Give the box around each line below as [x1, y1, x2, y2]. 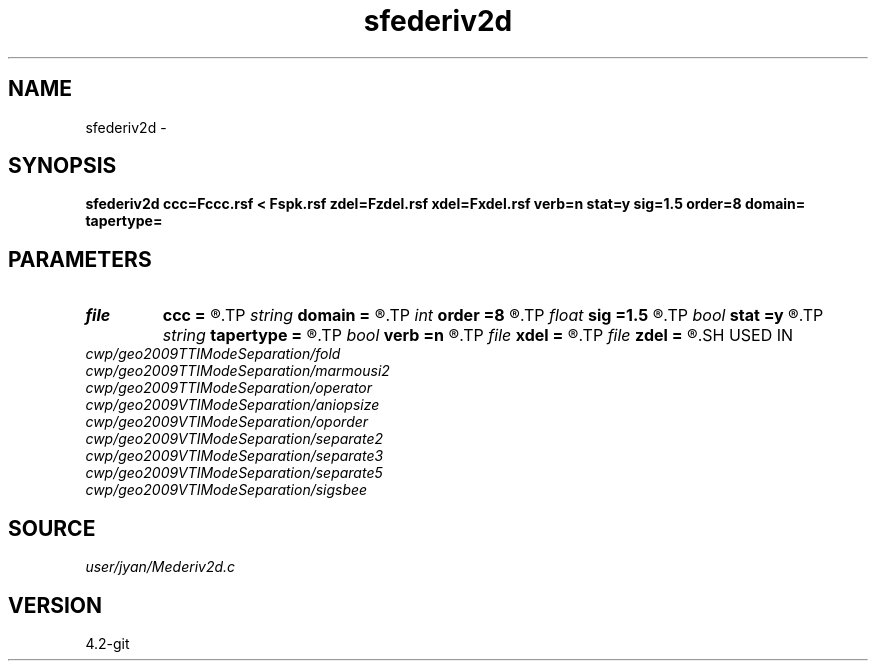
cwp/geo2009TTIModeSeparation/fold [85, 345, 341, 363]
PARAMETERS [8, 246, 152, 272]
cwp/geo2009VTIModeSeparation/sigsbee [85, 481, 368, 499]
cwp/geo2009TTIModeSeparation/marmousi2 [85, 362, 390, 380]
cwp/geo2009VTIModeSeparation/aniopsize [85, 396, 380, 414]
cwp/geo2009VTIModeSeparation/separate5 [85, 464, 383, 482]
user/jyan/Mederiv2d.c [85, 558, 236, 576]
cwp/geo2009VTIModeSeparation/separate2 [85, 430, 384, 448]
